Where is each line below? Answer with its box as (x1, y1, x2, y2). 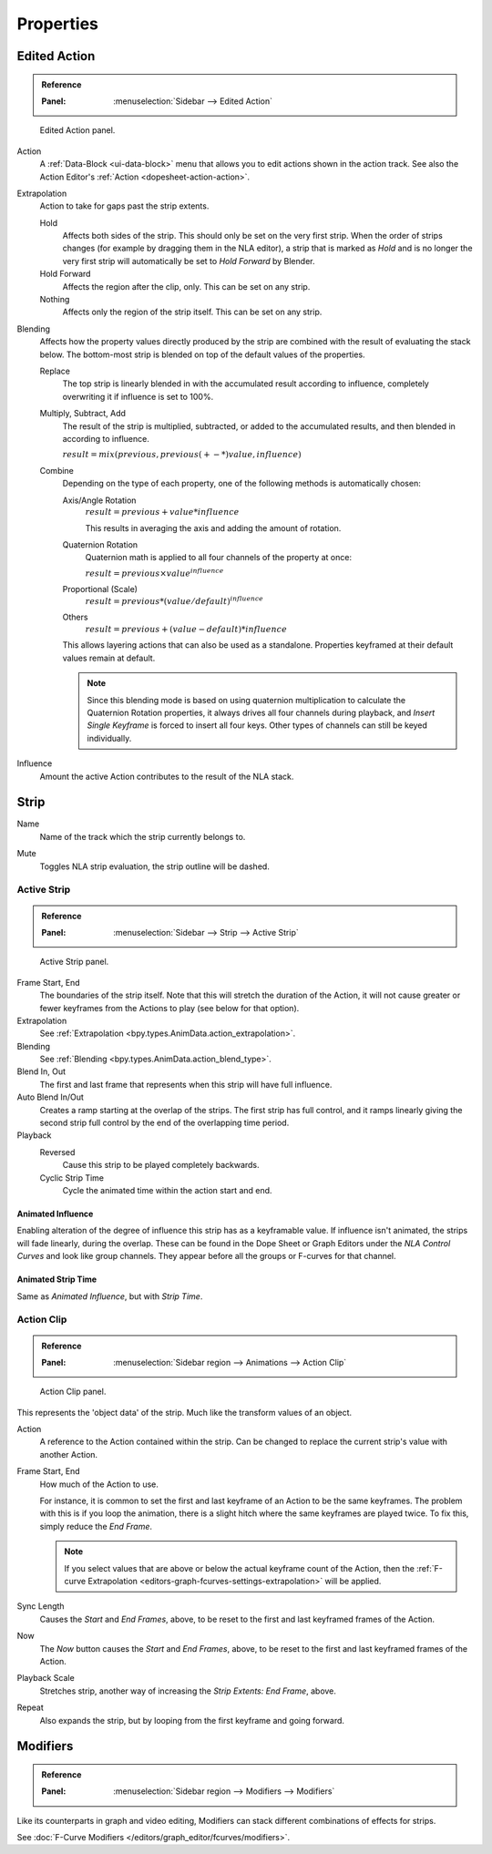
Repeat (16, 1702, 45, 1713)
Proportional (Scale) (62, 584, 138, 595)
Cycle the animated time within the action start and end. (62, 1185, 272, 1195)
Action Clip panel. (39, 1386, 107, 1398)
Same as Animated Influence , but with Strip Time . (16, 1290, 203, 1302)
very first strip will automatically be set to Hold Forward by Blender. (62, 255, 315, 266)
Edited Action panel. (39, 125, 116, 136)
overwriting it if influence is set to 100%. (62, 391, 214, 402)
